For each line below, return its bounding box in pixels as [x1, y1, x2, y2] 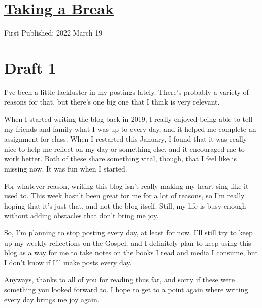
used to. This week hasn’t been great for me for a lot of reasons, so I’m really [4, 190, 245, 201]
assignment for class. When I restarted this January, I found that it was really [4, 133, 247, 144]
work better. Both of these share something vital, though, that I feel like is [4, 153, 237, 164]
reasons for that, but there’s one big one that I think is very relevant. [4, 96, 220, 107]
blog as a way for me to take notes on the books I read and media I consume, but [4, 247, 258, 258]
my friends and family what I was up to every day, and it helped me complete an [4, 123, 256, 134]
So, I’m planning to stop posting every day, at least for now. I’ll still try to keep [4, 227, 253, 237]
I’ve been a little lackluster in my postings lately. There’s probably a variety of [4, 86, 249, 97]
